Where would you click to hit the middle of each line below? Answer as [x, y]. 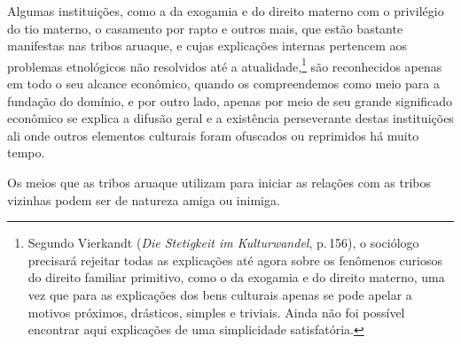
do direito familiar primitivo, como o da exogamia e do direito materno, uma [236, 277]
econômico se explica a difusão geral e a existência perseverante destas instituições [230, 118]
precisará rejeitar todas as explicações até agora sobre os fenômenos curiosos [235, 260]
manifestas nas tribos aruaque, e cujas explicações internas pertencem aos [207, 46]
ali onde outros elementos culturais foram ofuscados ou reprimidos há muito [213, 135]
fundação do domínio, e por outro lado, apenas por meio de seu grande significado [230, 100]
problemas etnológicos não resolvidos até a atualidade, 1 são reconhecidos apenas [225, 65]
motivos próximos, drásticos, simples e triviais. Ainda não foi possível [216, 312]
